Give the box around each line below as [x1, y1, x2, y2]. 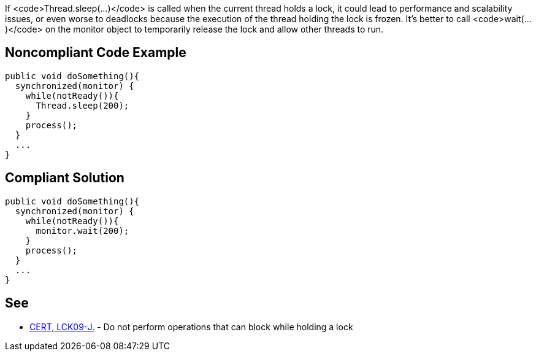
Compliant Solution [5, 170, 124, 186]
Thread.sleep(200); [36, 100, 129, 110]
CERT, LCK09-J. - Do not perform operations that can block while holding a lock [29, 321, 353, 332]
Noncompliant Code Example [5, 45, 186, 61]
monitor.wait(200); [36, 225, 129, 236]
